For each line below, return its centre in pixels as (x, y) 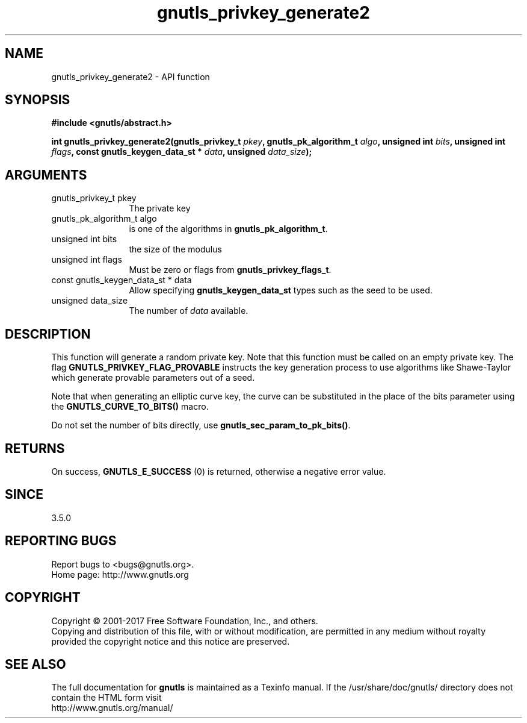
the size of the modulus (175, 249)
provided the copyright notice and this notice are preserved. (171, 641)
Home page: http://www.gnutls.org (120, 574)
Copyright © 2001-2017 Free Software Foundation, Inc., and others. (185, 621)
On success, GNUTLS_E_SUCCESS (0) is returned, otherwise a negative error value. (219, 471)
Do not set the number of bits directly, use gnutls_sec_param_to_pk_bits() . (201, 425)
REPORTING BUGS (61, 541)
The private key (160, 208)
